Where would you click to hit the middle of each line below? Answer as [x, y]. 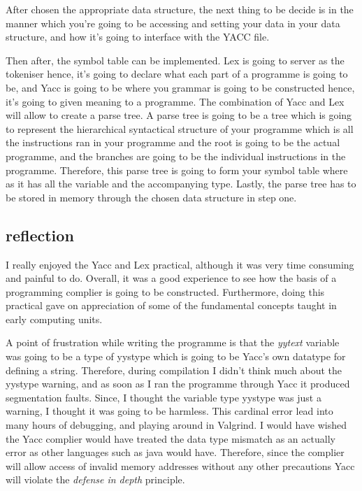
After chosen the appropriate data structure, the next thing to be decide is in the [180, 9]
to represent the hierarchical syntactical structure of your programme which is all [180, 128]
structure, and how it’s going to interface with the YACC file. [138, 37]
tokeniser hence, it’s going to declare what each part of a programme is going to [177, 74]
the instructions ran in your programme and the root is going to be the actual [173, 142]
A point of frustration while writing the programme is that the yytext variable [173, 342]
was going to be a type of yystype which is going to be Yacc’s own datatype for [176, 356]
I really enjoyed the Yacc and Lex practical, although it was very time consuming [180, 264]
